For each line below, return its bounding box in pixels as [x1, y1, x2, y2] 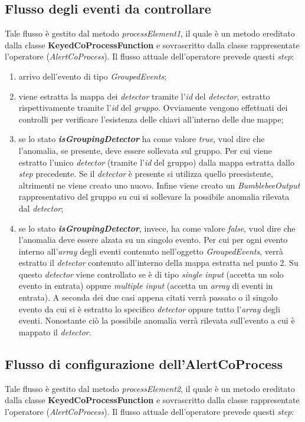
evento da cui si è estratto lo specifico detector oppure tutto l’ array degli [18, 302, 280, 315]
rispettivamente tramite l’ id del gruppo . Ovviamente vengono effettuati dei [18, 101, 288, 114]
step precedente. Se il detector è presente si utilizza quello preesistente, [18, 167, 273, 180]
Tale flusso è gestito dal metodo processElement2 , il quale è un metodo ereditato [5, 382, 295, 394]
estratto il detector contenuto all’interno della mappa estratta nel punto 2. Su [18, 256, 299, 269]
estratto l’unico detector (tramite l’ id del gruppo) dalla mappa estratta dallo [18, 156, 294, 168]
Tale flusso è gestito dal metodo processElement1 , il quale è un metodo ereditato [5, 27, 295, 39]
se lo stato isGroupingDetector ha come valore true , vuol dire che [18, 133, 265, 145]
